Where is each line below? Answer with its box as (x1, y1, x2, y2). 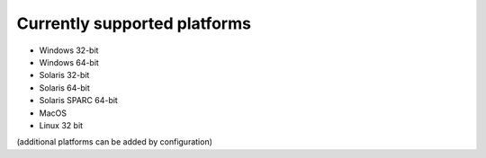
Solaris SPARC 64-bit (39, 95, 119, 106)
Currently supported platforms (16, 13, 252, 33)
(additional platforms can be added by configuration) (16, 136, 213, 147)
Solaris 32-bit (39, 70, 90, 81)
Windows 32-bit (39, 45, 99, 56)
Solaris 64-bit (39, 82, 90, 93)
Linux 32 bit (39, 119, 84, 130)
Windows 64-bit (39, 57, 99, 67)
